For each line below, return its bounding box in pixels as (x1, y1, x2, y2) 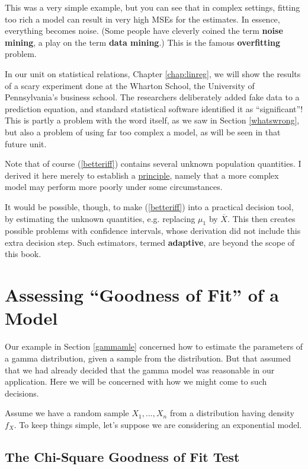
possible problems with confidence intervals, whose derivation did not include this (5, 224, 301, 237)
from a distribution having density (169, 407, 294, 419)
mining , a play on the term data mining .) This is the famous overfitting (5, 36, 281, 48)
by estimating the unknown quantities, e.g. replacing (5, 212, 195, 224)
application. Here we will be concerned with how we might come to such (5, 375, 267, 388)
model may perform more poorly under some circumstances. (5, 180, 223, 193)
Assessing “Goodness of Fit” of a (5, 283, 279, 307)
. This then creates (227, 212, 296, 224)
